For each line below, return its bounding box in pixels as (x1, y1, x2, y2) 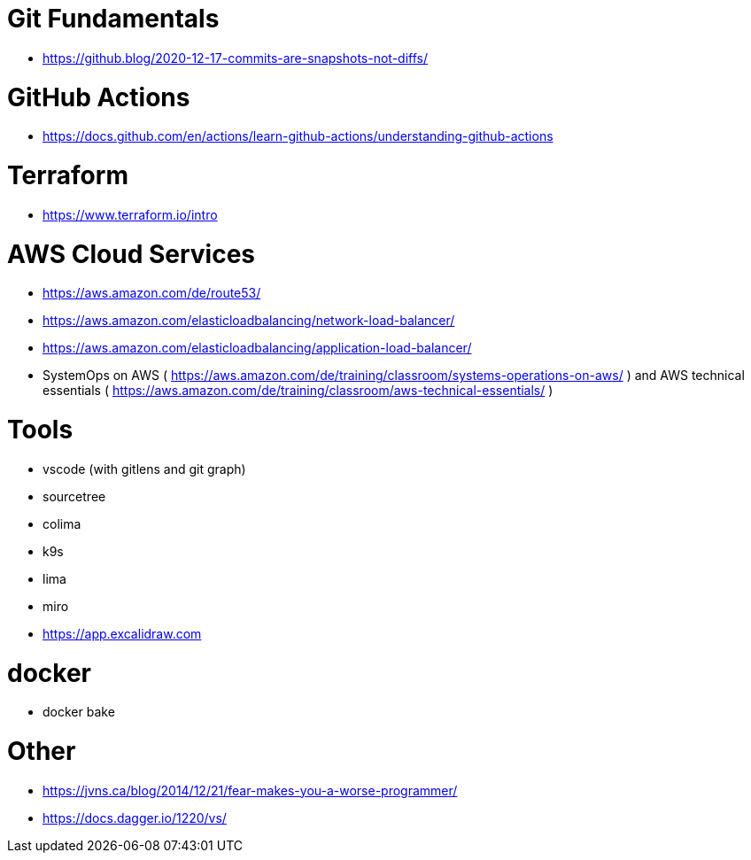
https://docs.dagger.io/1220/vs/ (43, 810, 227, 825)
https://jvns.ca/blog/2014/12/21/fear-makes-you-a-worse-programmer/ (43, 782, 458, 798)
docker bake (43, 704, 115, 720)
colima (43, 515, 81, 531)
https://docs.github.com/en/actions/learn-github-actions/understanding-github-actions (43, 128, 554, 144)
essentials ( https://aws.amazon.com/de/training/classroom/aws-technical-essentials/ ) (43, 383, 554, 399)
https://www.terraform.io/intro (43, 206, 218, 222)
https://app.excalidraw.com (43, 625, 202, 641)
